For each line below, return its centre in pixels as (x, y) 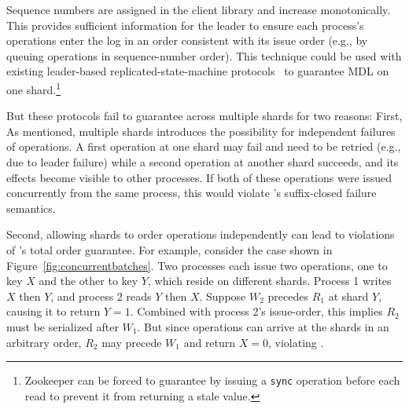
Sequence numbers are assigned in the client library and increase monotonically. (199, 9)
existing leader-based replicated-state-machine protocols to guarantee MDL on (198, 71)
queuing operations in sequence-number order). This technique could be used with (204, 55)
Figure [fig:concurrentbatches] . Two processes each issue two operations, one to (197, 265)
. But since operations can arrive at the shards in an (263, 326)
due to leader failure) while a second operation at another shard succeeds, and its (203, 162)
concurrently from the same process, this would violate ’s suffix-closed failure (192, 193)
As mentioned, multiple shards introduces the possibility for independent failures (201, 131)
